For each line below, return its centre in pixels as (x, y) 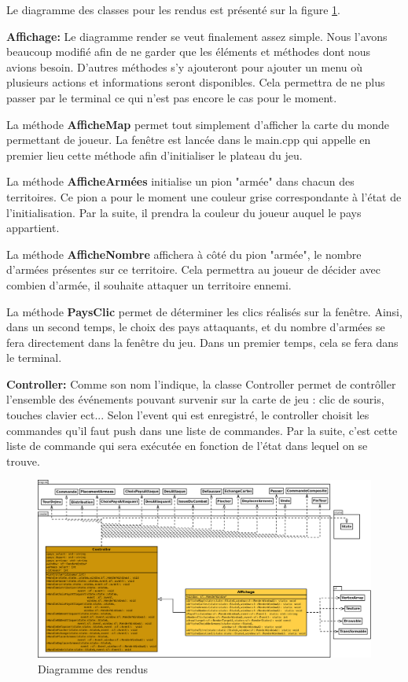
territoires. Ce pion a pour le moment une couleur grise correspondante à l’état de (204, 196)
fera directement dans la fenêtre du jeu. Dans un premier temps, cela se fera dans (202, 342)
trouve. (23, 461)
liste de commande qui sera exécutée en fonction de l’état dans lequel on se (187, 446)
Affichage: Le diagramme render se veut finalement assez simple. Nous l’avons (197, 36)
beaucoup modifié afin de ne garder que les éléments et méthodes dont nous (189, 52)
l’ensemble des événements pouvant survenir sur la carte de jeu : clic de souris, (195, 399)
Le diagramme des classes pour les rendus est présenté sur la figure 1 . (173, 9)
